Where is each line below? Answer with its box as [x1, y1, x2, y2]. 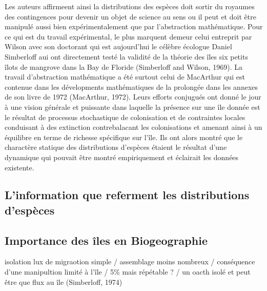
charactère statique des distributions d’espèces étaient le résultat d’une [5, 142, 227, 152]
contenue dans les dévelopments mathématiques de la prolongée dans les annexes [5, 81, 258, 92]
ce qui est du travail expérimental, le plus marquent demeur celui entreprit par [5, 31, 252, 42]
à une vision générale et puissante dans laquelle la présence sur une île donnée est [5, 101, 260, 112]
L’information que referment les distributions [5, 187, 250, 203]
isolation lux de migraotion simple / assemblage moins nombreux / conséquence [5, 256, 255, 267]
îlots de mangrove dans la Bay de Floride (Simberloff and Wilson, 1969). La [5, 61, 243, 72]
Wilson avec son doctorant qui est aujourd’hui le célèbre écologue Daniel [5, 41, 232, 52]
